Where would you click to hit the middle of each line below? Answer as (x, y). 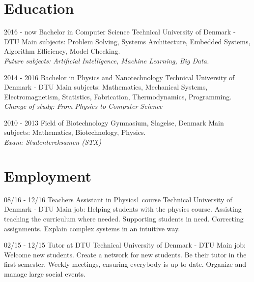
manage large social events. (45, 273)
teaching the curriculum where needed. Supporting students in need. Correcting (124, 218)
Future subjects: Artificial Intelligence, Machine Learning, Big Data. (107, 60)
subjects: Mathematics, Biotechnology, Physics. (75, 132)
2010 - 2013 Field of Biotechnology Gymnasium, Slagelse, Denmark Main (114, 122)
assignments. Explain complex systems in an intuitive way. (92, 228)
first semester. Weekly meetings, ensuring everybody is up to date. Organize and (125, 264)
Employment (48, 175)
